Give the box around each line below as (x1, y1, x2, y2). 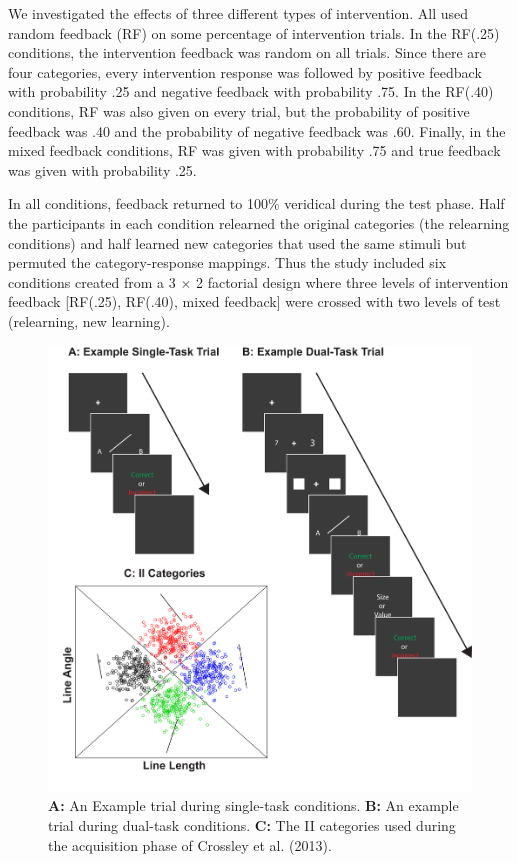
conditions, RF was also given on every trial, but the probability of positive (8, 100, 470, 121)
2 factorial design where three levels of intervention (196, 271, 509, 292)
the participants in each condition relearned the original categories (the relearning (8, 212, 510, 233)
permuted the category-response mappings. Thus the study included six (8, 252, 447, 273)
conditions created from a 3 (8, 271, 176, 292)
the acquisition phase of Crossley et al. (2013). (48, 834, 332, 855)
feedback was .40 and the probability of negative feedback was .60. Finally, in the (8, 120, 506, 141)
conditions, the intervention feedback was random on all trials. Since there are (8, 42, 486, 63)
